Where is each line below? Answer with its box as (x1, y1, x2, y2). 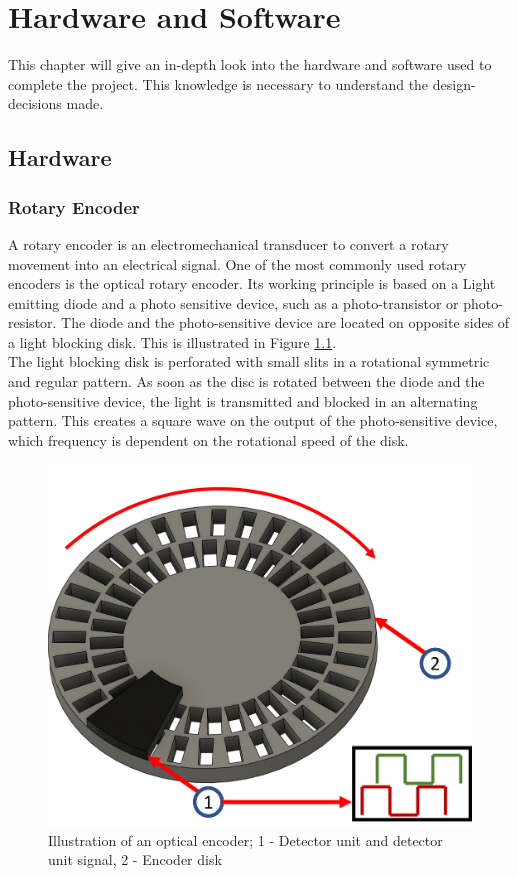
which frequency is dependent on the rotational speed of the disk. (8, 429, 409, 450)
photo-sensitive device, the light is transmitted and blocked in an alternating (8, 390, 478, 411)
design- (432, 73, 476, 94)
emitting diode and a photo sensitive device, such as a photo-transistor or (8, 292, 459, 313)
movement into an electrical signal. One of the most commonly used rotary (8, 253, 467, 274)
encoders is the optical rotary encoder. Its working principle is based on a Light (8, 273, 496, 294)
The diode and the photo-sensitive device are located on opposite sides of (61, 312, 510, 333)
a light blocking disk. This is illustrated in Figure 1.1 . (8, 331, 337, 352)
